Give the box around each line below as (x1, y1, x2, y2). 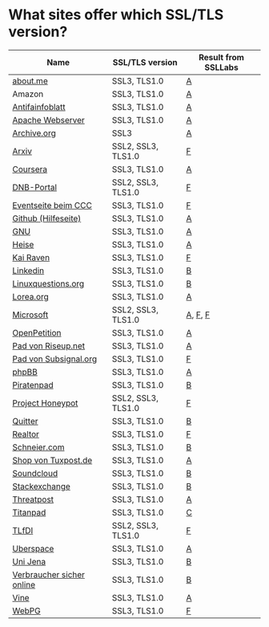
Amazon (12, 88, 44, 100)
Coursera (12, 163, 48, 174)
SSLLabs (203, 62, 239, 73)
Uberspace (12, 543, 54, 554)
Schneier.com (12, 442, 65, 453)
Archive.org (12, 127, 56, 138)
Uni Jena (12, 556, 46, 567)
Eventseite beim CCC (12, 199, 92, 210)
